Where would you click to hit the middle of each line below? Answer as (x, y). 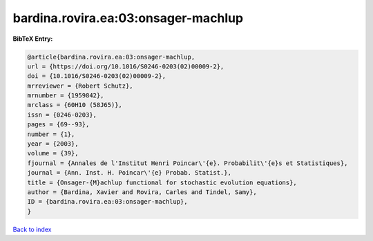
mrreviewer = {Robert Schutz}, (80, 86)
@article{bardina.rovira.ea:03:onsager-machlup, (111, 57)
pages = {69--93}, (58, 125)
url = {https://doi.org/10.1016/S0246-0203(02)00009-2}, (126, 66)
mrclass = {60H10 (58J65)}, (75, 105)
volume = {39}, (53, 153)
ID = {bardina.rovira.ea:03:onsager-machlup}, (107, 202)
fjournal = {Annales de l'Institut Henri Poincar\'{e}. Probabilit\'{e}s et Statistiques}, (188, 163)
